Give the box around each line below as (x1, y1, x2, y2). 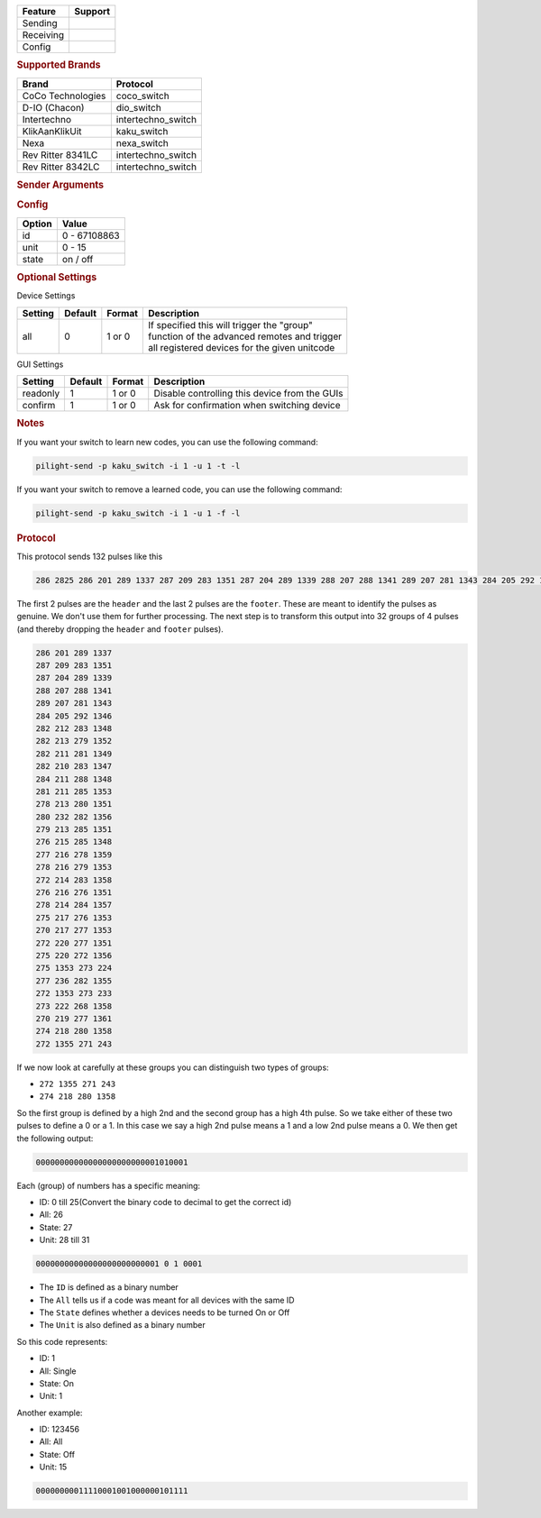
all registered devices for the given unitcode (148, 341, 335, 353)
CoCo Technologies (22, 89, 106, 102)
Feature (22, 5, 57, 17)
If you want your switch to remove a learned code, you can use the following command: (16, 483, 343, 495)
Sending (22, 17, 58, 29)
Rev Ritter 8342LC (22, 160, 100, 173)
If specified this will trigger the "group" (148, 318, 313, 331)
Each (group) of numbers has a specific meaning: (16, 1180, 201, 1191)
